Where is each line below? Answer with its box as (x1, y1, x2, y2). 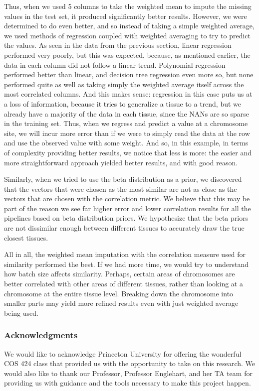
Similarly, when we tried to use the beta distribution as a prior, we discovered (4, 174, 242, 184)
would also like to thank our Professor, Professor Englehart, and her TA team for (4, 368, 253, 378)
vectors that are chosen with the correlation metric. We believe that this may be (4, 193, 250, 204)
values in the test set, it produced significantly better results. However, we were (4, 10, 247, 21)
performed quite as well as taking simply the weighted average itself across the (4, 79, 244, 89)
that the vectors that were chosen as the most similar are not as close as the (4, 183, 237, 194)
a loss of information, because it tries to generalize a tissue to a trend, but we (4, 98, 242, 109)
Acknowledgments (4, 329, 78, 341)
